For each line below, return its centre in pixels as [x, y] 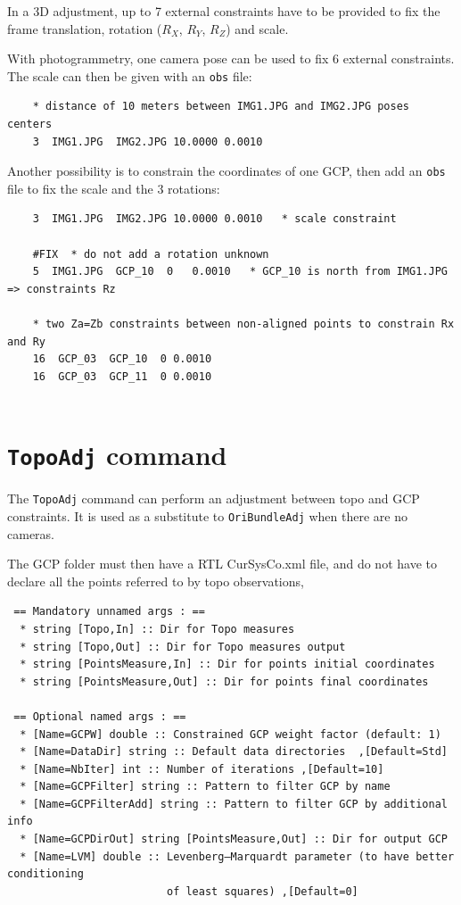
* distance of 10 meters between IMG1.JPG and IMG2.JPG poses [221, 107]
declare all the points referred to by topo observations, [156, 581]
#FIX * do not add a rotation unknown [151, 254]
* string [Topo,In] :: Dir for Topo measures [157, 629]
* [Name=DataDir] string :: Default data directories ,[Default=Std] [234, 752]
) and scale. [257, 28]
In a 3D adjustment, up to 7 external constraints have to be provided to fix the [224, 11]
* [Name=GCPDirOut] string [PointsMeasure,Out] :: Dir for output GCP [234, 839]
